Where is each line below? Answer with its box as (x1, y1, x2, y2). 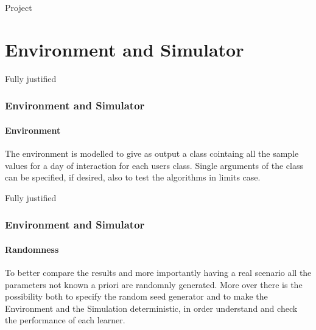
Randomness (5, 242, 59, 255)
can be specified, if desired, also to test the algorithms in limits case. (5, 171, 261, 184)
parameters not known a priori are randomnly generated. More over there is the (5, 278, 303, 290)
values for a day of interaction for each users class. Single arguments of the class (5, 159, 303, 171)
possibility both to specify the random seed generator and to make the (5, 290, 268, 303)
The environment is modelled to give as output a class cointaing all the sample (5, 146, 299, 159)
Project (5, 1, 32, 13)
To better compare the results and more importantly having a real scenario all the (5, 266, 312, 278)
